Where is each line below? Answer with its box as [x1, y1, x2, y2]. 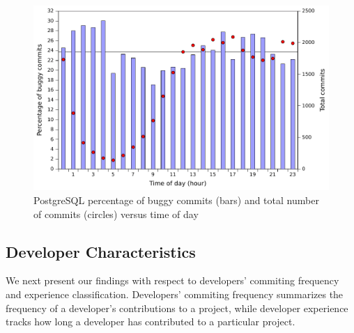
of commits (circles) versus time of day [33, 206, 199, 221]
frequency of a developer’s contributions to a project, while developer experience [6, 300, 348, 315]
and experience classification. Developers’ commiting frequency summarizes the [6, 287, 344, 301]
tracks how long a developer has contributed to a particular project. [6, 314, 295, 329]
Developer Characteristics [6, 240, 196, 262]
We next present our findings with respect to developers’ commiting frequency [6, 273, 339, 288]
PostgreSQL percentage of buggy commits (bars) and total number [33, 193, 319, 208]
